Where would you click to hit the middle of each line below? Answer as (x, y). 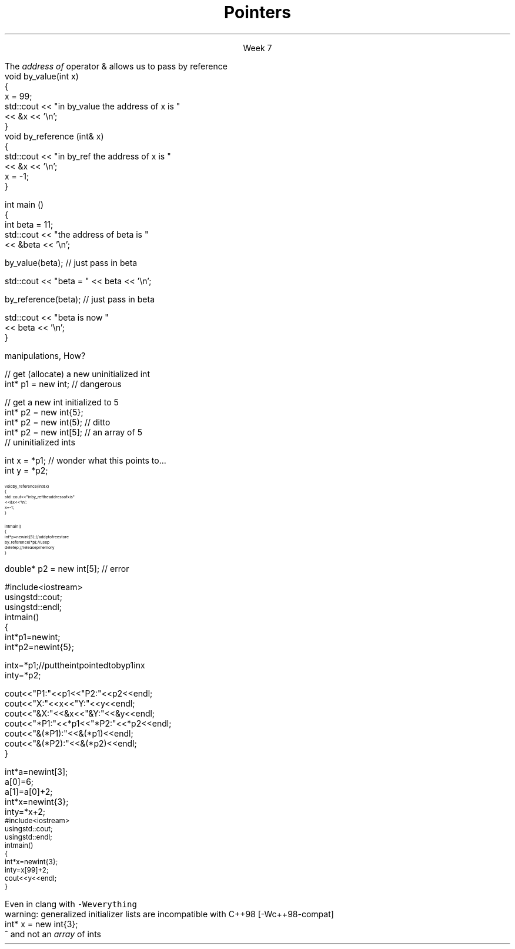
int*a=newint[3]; (36, 771)
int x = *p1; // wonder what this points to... (86, 460)
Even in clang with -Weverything (71, 904)
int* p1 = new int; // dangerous (63, 384)
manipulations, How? (45, 355)
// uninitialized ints (40, 442)
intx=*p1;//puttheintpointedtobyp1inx (75, 665)
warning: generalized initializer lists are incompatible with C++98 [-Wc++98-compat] (169, 914)
